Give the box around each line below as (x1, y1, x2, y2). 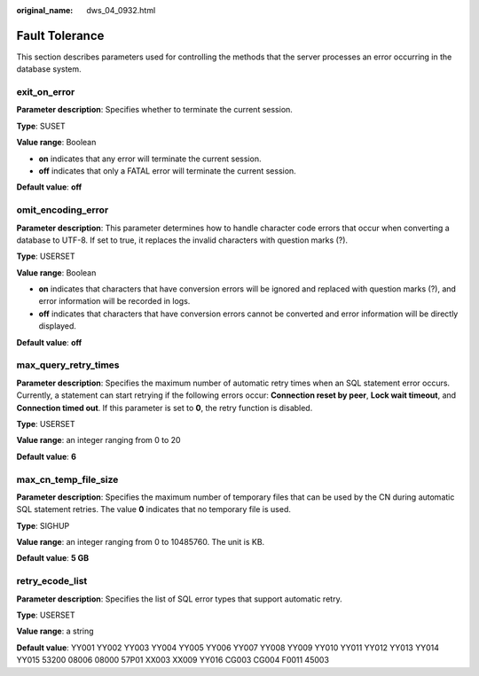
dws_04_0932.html (86, 5, 156, 15)
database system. (16, 64, 82, 74)
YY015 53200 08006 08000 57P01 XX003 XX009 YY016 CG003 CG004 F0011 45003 (16, 655, 330, 665)
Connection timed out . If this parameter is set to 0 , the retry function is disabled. (16, 402, 313, 413)
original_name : (16, 5, 74, 15)
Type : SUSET (16, 120, 66, 131)
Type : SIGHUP (16, 520, 70, 531)
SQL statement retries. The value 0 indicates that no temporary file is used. (16, 504, 292, 515)
